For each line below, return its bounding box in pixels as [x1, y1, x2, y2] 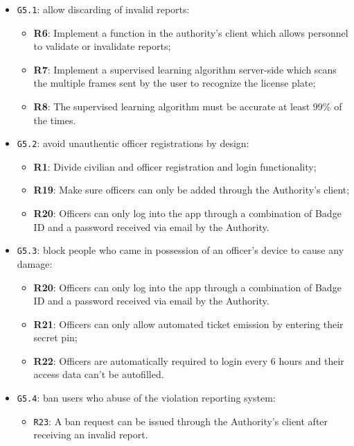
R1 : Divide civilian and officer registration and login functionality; [33, 159, 317, 173]
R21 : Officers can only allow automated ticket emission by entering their [33, 316, 344, 331]
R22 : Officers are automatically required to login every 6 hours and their [33, 353, 344, 368]
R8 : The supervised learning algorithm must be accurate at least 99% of [33, 99, 342, 114]
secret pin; [33, 330, 78, 345]
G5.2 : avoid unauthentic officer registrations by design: [17, 136, 249, 151]
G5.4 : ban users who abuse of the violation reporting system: [17, 391, 276, 405]
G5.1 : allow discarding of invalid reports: [17, 2, 190, 16]
